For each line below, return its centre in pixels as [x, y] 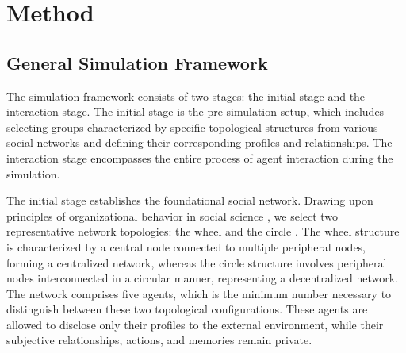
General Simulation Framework [137, 62]
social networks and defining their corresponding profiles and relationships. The [199, 142]
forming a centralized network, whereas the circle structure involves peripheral [197, 262]
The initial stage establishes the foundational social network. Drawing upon [190, 200]
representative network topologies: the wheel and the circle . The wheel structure [203, 231]
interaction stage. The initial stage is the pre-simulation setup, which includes [195, 111]
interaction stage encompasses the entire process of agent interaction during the [200, 157]
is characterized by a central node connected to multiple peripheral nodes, [186, 246]
